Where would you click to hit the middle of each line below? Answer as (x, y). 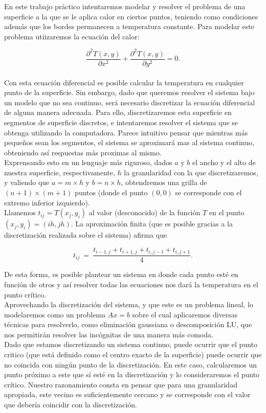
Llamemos (20, 212)
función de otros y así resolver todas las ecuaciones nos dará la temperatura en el (131, 284)
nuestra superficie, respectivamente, (60, 172)
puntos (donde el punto (111, 192)
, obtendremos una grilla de (164, 182)
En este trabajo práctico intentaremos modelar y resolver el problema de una (125, 6)
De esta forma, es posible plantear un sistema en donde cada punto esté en (121, 274)
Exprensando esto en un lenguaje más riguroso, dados (88, 162)
